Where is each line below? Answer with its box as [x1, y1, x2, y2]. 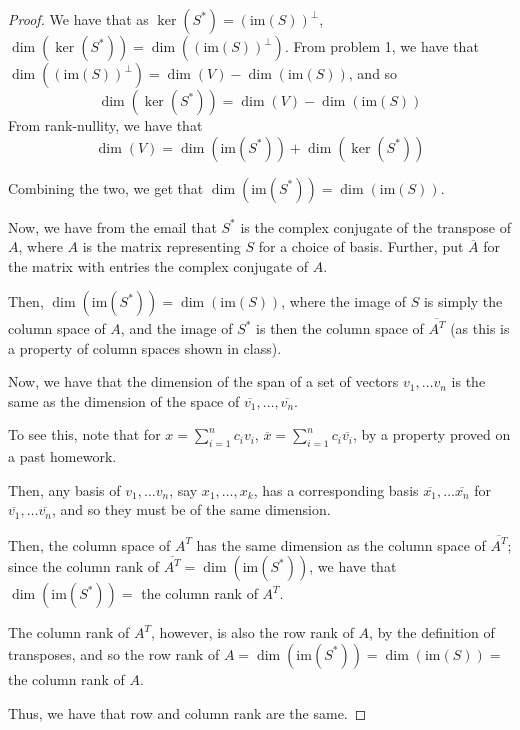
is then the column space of [256, 318, 424, 339]
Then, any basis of [8, 479, 121, 500]
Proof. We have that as [8, 9, 149, 29]
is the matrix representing [82, 236, 241, 257]
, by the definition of [369, 622, 495, 643]
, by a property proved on [352, 424, 511, 445]
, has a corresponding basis [253, 479, 419, 500]
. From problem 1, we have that [284, 36, 479, 56]
